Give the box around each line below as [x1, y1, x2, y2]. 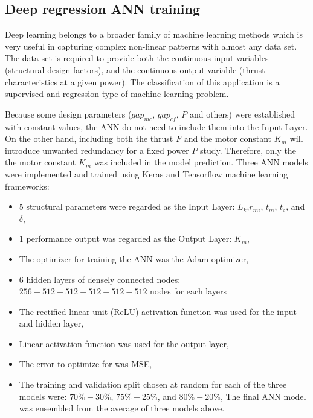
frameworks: [5, 179, 50, 192]
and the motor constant [184, 132, 272, 145]
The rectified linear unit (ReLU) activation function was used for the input [19, 305, 297, 317]
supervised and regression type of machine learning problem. [5, 87, 229, 100]
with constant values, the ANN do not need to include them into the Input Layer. [5, 120, 308, 133]
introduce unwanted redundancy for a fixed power [5, 144, 189, 156]
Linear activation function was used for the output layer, [19, 337, 229, 350]
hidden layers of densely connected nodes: [26, 273, 181, 285]
